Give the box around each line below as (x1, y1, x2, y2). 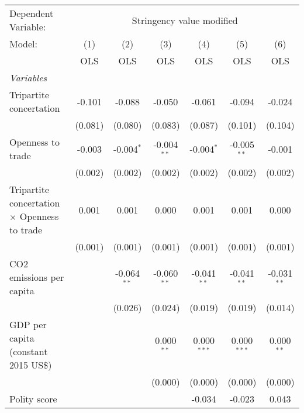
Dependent (9, 6, 54, 20)
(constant (9, 345, 48, 358)
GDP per (9, 318, 47, 331)
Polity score (9, 392, 57, 405)
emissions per (9, 270, 64, 284)
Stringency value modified (132, 13, 238, 27)
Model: (9, 37, 38, 50)
